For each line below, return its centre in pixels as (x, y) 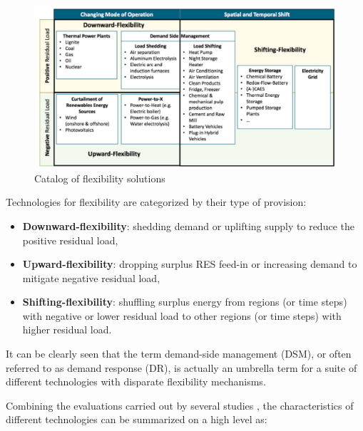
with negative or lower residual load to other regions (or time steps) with (182, 315)
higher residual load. (67, 329)
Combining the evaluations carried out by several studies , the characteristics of (180, 405)
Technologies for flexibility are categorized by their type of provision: (156, 202)
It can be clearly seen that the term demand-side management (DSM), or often (179, 354)
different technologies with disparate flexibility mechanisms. (136, 381)
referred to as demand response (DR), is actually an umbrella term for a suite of (181, 367)
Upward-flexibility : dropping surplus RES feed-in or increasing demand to (190, 264)
